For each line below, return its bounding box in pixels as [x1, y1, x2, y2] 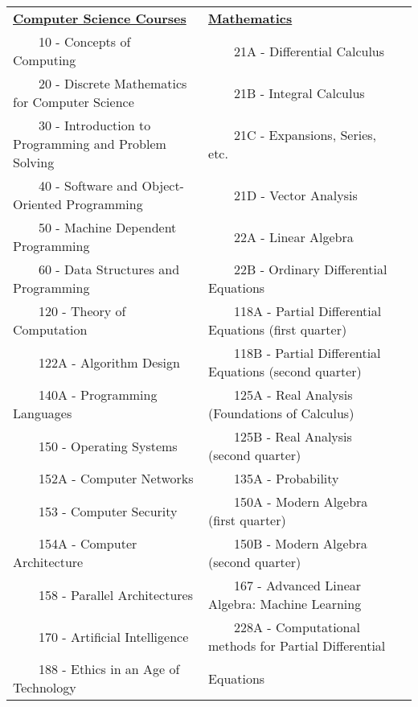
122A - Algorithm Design [39, 352, 180, 372]
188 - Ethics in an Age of [39, 660, 180, 678]
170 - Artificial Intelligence [39, 627, 189, 646]
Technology [13, 678, 76, 697]
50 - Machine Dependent [39, 218, 177, 236]
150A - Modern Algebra [234, 492, 368, 511]
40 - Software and [39, 176, 138, 195]
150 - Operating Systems [39, 436, 178, 455]
